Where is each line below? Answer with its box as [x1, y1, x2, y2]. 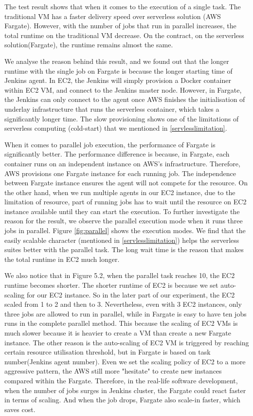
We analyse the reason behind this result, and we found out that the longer [4, 56, 229, 66]
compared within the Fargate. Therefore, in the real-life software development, [4, 375, 238, 385]
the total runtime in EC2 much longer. [4, 254, 120, 264]
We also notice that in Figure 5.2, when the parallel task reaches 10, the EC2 [4, 270, 235, 280]
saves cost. [4, 404, 36, 414]
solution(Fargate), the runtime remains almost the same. [4, 40, 173, 50]
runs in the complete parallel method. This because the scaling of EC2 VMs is [4, 318, 238, 328]
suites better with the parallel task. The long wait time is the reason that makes [4, 244, 244, 255]
